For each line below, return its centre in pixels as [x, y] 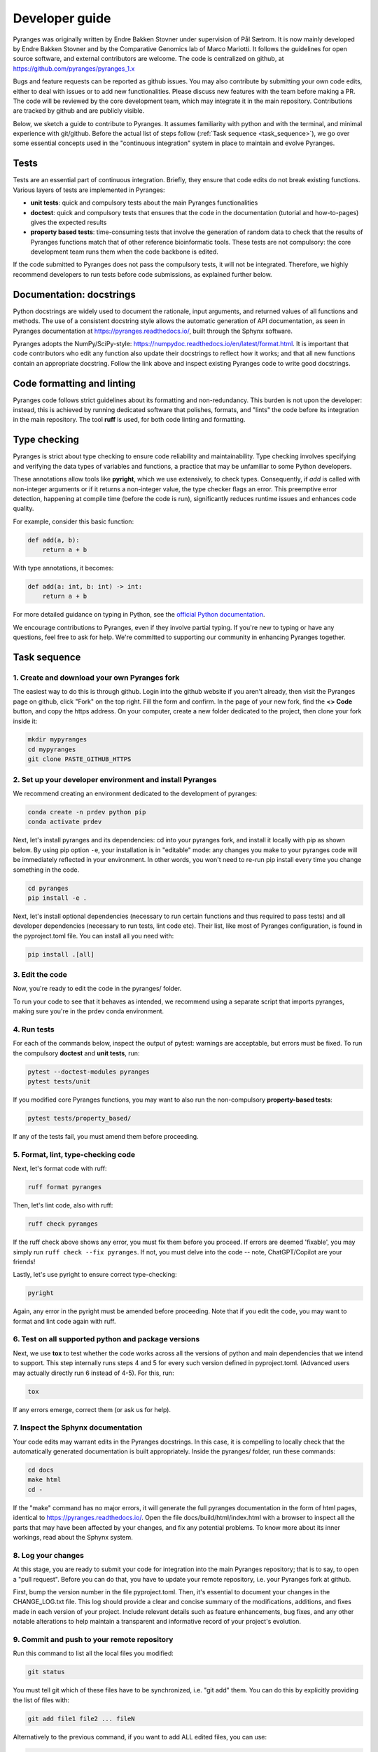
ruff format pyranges [65, 1187]
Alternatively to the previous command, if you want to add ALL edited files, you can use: [140, 1737]
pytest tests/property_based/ [79, 1118]
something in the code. [46, 870]
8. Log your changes [48, 1555]
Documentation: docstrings [74, 294]
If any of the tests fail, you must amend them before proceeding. [106, 1137]
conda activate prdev [65, 822]
